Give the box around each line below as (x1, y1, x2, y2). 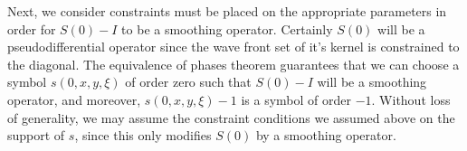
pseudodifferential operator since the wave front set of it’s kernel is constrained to (7, 37, 460, 56)
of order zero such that (125, 72, 252, 91)
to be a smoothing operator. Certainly (121, 19, 333, 38)
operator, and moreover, (7, 90, 141, 109)
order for (7, 19, 56, 38)
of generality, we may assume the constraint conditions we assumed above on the (7, 108, 455, 127)
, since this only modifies (74, 126, 212, 145)
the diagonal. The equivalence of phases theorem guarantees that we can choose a (7, 54, 460, 73)
